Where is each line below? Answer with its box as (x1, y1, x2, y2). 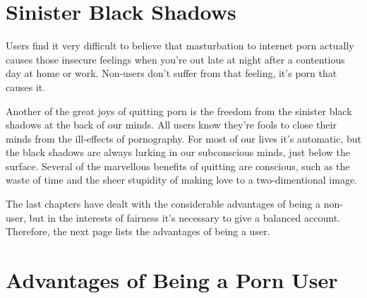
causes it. (6, 79, 46, 94)
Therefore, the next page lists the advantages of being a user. (6, 224, 270, 239)
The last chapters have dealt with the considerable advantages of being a (6, 196, 321, 211)
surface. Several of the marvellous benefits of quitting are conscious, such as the (6, 158, 350, 173)
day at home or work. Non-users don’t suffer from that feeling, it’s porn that (6, 66, 337, 81)
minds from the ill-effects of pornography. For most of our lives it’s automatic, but (6, 131, 362, 145)
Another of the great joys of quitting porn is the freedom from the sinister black (6, 103, 352, 118)
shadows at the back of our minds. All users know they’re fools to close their (6, 117, 337, 132)
